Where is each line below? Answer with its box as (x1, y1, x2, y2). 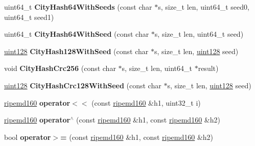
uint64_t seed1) (4, 11, 54, 22)
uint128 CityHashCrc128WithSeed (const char (4, 80, 161, 90)
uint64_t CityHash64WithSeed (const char (4, 29, 149, 39)
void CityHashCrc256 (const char (4, 63, 116, 74)
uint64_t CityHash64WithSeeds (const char (4, 2, 152, 12)
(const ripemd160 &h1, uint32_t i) (91, 97, 201, 108)
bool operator (4, 131, 51, 142)
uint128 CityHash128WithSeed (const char (4, 45, 149, 56)
